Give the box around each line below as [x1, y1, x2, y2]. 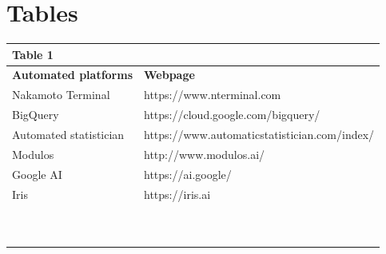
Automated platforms [12, 66, 133, 83]
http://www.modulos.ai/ [144, 145, 265, 162]
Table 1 [12, 46, 54, 62]
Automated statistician [12, 126, 125, 142]
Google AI [12, 165, 62, 182]
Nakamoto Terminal [12, 86, 110, 103]
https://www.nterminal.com [144, 86, 281, 103]
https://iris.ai [144, 185, 211, 202]
